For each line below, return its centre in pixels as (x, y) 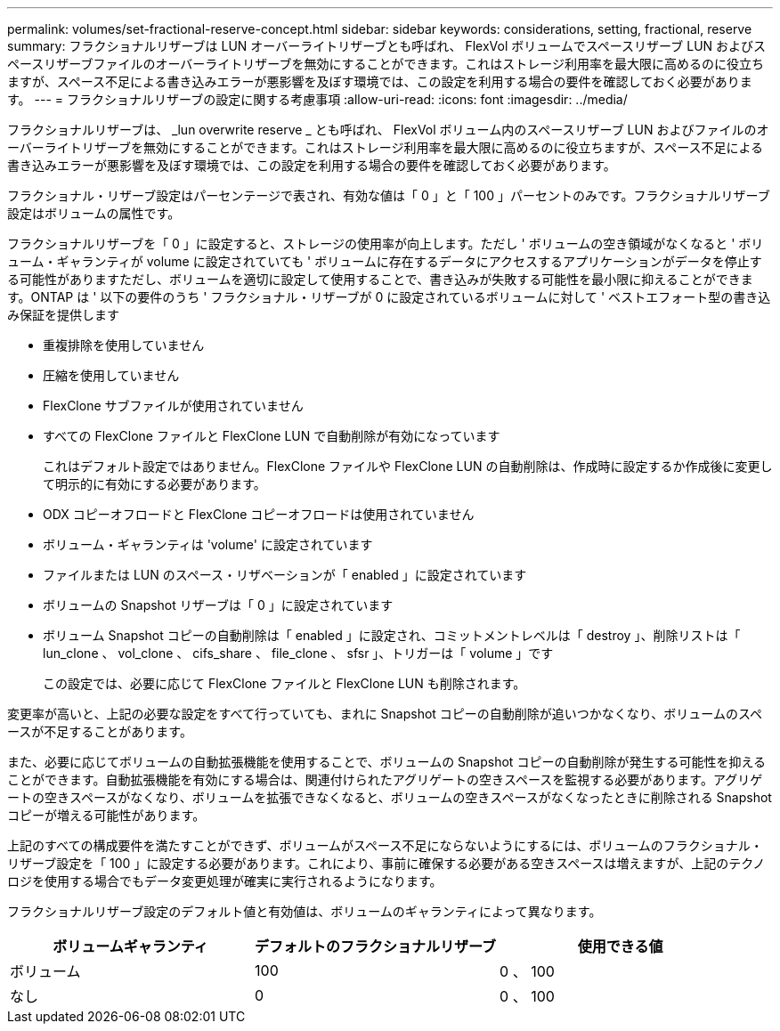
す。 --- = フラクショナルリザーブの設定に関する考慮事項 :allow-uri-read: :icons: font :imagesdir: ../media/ (317, 99)
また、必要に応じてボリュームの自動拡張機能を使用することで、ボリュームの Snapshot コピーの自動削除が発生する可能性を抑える (386, 762)
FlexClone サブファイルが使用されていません (173, 406)
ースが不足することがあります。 (100, 731)
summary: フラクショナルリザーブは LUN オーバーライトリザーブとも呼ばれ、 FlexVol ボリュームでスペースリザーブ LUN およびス (387, 46)
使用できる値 (620, 946)
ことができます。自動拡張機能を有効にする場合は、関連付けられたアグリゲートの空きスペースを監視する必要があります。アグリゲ (385, 779)
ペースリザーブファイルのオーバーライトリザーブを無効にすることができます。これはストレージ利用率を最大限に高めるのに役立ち (386, 64)
